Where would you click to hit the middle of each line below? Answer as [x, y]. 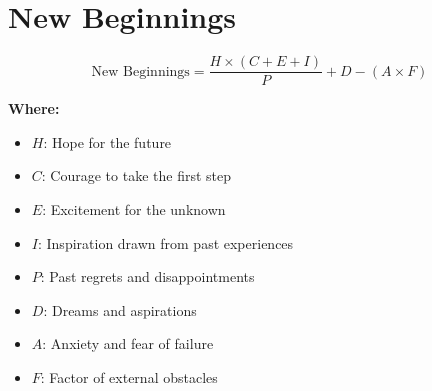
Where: [34, 108]
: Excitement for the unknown [134, 208]
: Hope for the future [107, 141]
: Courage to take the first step [136, 175]
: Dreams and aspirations [120, 309]
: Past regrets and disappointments [147, 276]
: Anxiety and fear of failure [128, 343]
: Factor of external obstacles [129, 376]
